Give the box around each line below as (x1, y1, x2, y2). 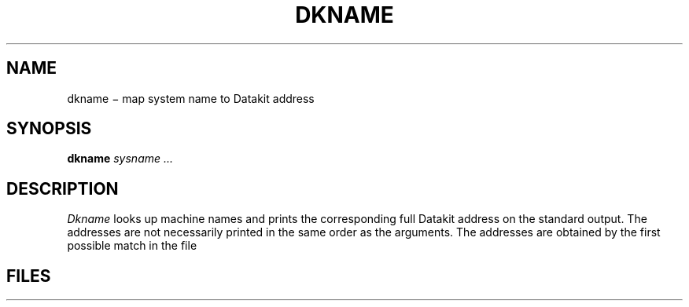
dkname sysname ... (67, 152, 174, 166)
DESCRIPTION (6, 178, 119, 199)
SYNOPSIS (6, 119, 92, 139)
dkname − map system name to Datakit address (67, 91, 315, 105)
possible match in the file (67, 239, 197, 253)
